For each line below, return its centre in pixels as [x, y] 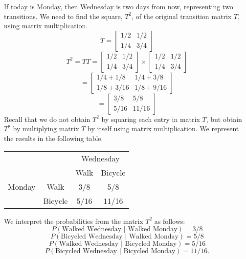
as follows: [170, 221]
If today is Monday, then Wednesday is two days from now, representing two [119, 6]
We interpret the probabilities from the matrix [74, 221]
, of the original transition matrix [182, 16]
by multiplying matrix [46, 129]
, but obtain [224, 119]
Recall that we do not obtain [47, 119]
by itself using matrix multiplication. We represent [163, 129]
